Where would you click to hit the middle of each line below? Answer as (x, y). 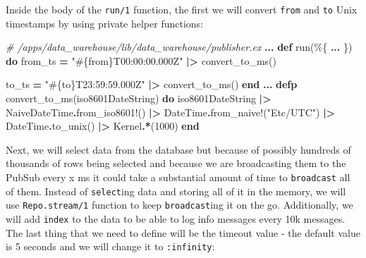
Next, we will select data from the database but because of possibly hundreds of (178, 149)
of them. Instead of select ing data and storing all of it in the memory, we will (176, 191)
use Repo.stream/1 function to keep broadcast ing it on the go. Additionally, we (179, 205)
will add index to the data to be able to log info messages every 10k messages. (176, 218)
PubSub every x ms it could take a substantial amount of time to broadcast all (178, 177)
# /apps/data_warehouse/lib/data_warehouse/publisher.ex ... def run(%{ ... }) (179, 47)
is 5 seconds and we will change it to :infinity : (110, 246)
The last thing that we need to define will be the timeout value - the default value (183, 232)
